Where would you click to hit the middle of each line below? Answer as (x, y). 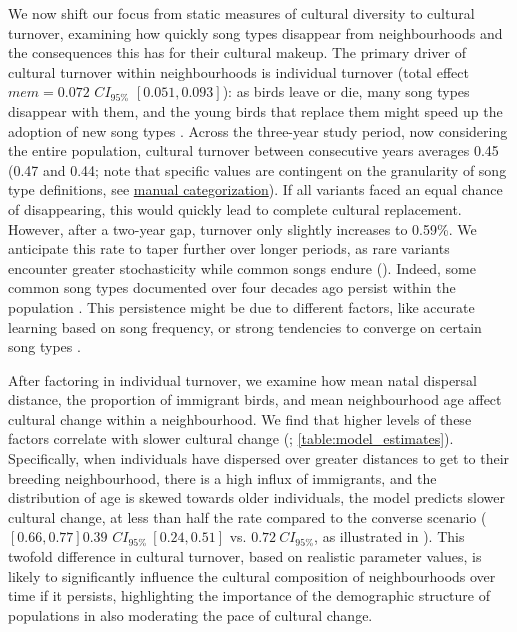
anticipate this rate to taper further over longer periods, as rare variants (229, 248)
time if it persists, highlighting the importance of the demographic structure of (249, 595)
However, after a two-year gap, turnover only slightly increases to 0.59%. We (242, 228)
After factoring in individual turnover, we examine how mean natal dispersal (242, 379)
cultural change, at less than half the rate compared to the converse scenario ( (247, 516)
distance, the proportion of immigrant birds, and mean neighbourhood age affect (255, 399)
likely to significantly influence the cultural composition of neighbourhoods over (252, 575)
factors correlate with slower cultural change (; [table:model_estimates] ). (231, 438)
